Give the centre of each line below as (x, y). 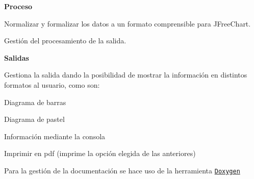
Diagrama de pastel (34, 119)
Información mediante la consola (55, 136)
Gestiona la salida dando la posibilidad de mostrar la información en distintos (126, 75)
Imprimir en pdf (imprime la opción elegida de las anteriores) (100, 153)
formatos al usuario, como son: (52, 84)
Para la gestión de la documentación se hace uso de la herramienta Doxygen (122, 170)
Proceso (18, 6)
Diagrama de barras (35, 102)
